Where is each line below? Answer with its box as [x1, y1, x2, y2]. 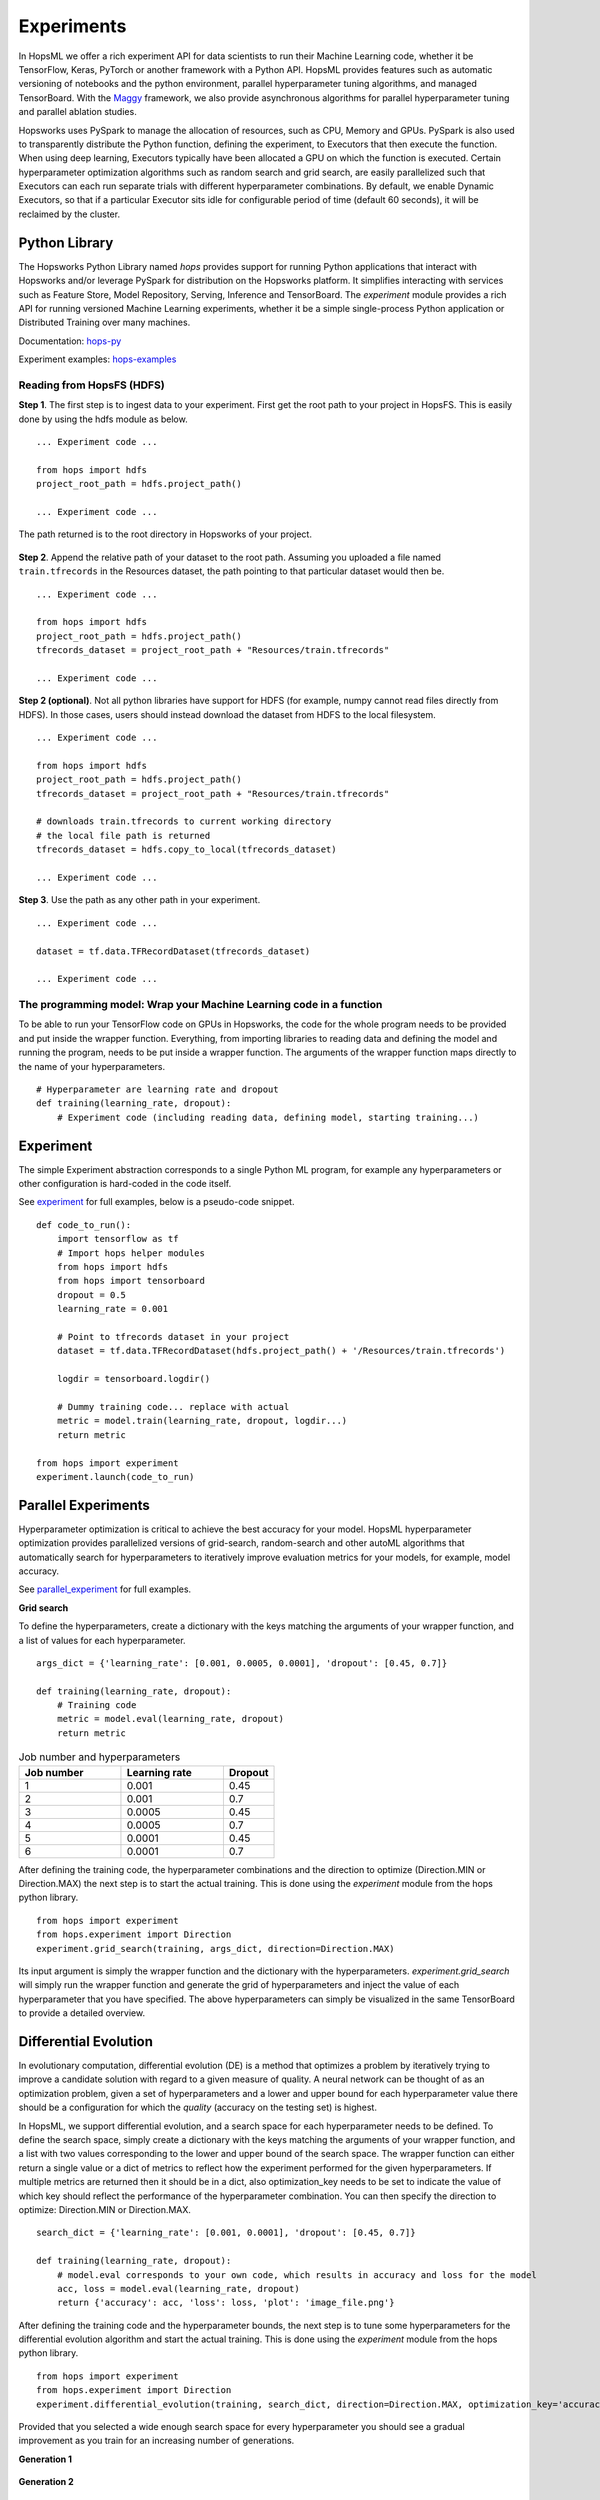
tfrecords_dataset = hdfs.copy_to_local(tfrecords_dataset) [36, 844, 337, 855]
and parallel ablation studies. [18, 106, 137, 118]
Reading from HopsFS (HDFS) [18, 378, 165, 392]
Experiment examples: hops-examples [18, 353, 177, 365]
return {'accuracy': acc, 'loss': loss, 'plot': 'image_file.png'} [56, 2297, 395, 2309]
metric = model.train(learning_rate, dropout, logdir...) [56, 1415, 348, 1427]
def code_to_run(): [36, 1219, 132, 1230]
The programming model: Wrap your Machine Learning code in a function [18, 998, 383, 1012]
